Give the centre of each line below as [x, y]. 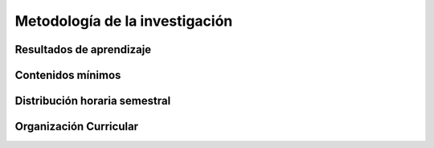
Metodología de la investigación [124, 21]
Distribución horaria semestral [93, 101]
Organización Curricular [77, 127]
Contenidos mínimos [68, 75]
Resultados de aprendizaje [83, 49]
